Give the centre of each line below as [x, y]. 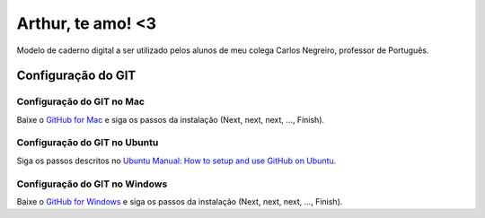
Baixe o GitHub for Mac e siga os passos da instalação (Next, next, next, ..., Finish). [171, 119]
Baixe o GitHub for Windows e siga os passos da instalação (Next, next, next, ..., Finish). [180, 201]
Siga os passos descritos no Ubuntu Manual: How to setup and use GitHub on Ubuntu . [176, 161]
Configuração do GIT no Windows [92, 184]
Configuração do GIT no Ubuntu [88, 143]
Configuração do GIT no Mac [81, 101]
